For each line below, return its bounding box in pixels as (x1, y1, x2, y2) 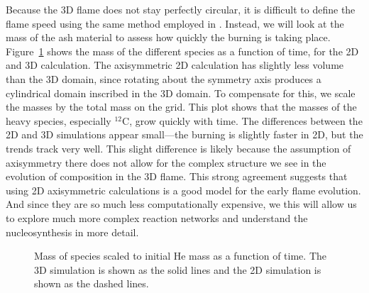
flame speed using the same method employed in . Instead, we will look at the (6, 16, 344, 31)
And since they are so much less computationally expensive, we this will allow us (6, 197, 357, 211)
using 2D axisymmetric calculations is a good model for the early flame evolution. (6, 182, 361, 197)
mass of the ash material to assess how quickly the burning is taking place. (6, 30, 331, 45)
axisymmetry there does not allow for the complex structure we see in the (6, 155, 326, 170)
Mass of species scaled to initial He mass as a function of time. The (34, 248, 326, 263)
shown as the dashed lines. (34, 276, 149, 291)
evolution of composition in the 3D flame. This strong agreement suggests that (6, 169, 348, 184)
